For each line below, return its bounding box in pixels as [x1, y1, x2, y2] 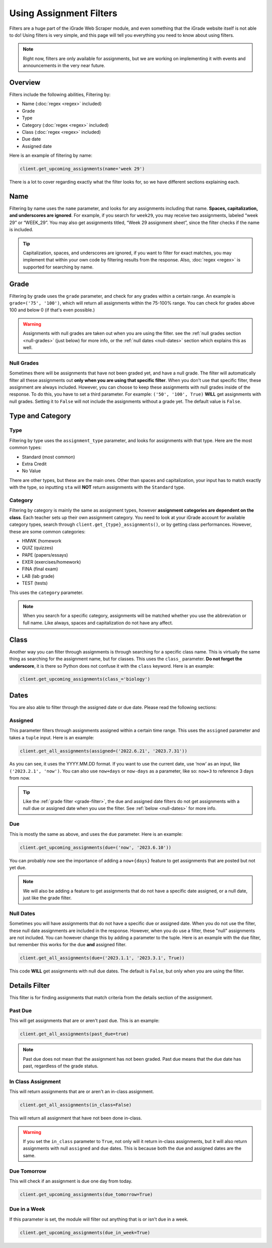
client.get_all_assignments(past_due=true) [20, 1031, 129, 1037]
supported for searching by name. [23, 264, 94, 270]
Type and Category [9, 411, 71, 420]
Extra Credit [22, 461, 47, 467]
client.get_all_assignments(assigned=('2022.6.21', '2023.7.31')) [20, 748, 187, 754]
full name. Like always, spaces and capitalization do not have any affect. [23, 620, 173, 626]
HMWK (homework [22, 537, 61, 544]
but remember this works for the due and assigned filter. [9, 942, 127, 948]
